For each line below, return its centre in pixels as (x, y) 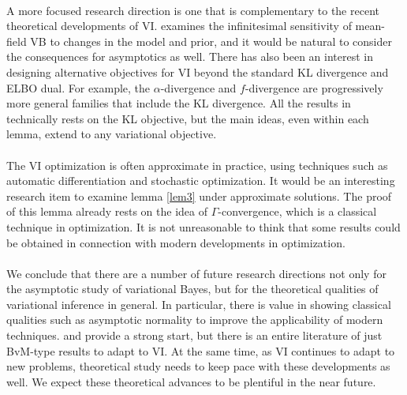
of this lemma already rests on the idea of (107, 211)
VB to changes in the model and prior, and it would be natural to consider (211, 41)
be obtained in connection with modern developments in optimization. (176, 242)
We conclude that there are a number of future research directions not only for (196, 273)
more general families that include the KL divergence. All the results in (179, 103)
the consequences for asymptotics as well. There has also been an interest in (190, 56)
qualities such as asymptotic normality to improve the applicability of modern (195, 320)
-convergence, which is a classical (297, 211)
